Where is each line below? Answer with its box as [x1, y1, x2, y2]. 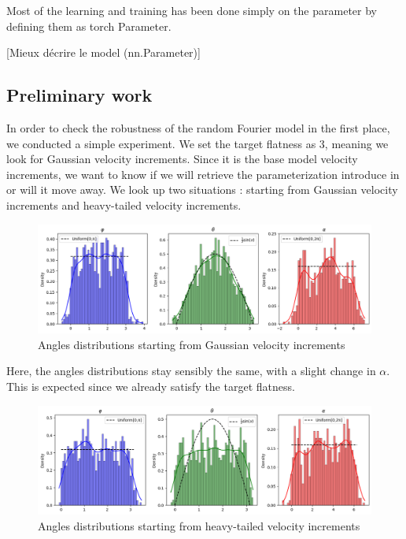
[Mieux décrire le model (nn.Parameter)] [6, 44, 201, 61]
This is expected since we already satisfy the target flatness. [6, 378, 295, 395]
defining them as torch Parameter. [6, 17, 172, 34]
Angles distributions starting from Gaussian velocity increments [38, 336, 345, 352]
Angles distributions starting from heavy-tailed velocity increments [38, 517, 360, 533]
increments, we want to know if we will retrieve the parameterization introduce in [6, 165, 400, 182]
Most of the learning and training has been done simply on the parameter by [6, 2, 377, 18]
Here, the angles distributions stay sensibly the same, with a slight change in [6, 362, 376, 379]
